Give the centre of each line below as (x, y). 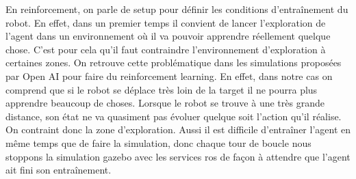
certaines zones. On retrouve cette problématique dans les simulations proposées (174, 63)
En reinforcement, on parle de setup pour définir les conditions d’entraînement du (177, 9)
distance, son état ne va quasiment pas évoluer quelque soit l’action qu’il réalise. (174, 116)
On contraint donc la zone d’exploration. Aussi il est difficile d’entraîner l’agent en (178, 129)
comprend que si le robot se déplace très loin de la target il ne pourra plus (162, 89)
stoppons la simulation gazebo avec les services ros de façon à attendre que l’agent (178, 156)
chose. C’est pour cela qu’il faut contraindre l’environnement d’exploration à (166, 49)
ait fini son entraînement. (59, 170)
